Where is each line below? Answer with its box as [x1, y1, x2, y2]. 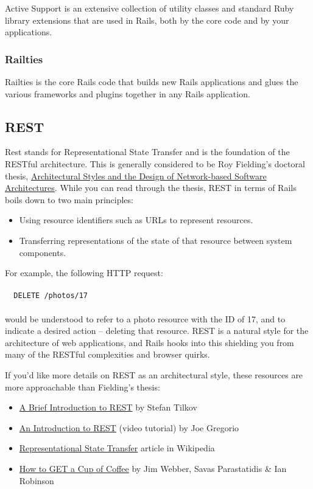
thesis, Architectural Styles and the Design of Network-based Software [5, 169, 267, 182]
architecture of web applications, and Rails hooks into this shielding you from [5, 336, 294, 349]
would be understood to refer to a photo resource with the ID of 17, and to [5, 312, 286, 325]
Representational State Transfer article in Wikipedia [19, 442, 215, 454]
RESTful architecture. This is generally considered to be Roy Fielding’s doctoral [5, 157, 305, 170]
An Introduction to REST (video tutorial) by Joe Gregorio [19, 421, 239, 434]
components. [19, 246, 66, 258]
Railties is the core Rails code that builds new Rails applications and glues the [5, 75, 298, 88]
